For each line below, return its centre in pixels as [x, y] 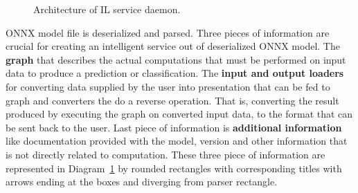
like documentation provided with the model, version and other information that [177, 141]
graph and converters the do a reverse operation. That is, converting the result [172, 100]
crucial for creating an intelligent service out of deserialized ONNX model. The [173, 46]
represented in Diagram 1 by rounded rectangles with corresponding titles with [174, 168]
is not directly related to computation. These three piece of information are [165, 154]
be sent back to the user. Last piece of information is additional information [174, 127]
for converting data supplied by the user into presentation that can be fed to [168, 86]
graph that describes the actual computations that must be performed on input [176, 59]
